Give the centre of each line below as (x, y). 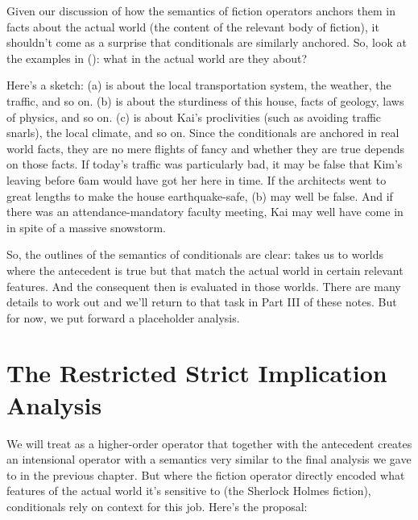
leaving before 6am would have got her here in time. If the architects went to (197, 179)
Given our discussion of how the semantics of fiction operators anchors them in (201, 10)
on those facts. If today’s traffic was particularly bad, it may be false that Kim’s (205, 164)
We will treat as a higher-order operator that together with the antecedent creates (209, 443)
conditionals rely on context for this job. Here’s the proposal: (157, 506)
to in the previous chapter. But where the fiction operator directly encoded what (206, 474)
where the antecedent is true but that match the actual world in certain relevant (205, 270)
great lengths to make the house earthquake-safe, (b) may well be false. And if (200, 196)
